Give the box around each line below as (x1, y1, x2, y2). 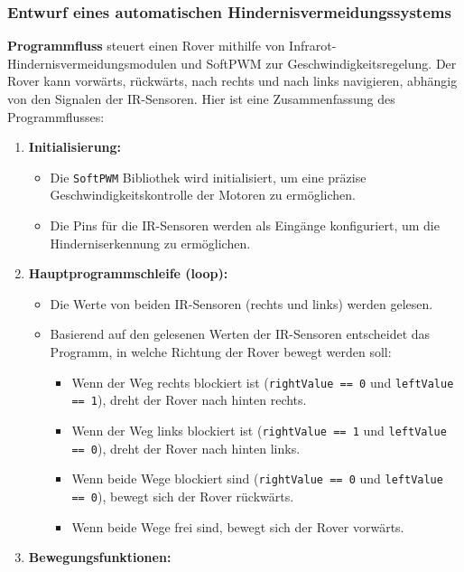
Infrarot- (289, 36, 337, 55)
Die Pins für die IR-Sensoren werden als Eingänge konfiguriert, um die (50, 216, 440, 235)
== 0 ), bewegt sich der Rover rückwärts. (71, 486, 294, 505)
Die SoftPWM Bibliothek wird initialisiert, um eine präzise (50, 167, 367, 186)
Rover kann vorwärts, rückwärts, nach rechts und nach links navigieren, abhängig (7, 71, 458, 90)
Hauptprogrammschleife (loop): (28, 264, 228, 283)
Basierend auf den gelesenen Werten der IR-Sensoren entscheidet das (50, 324, 431, 343)
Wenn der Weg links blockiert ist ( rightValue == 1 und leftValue (71, 420, 447, 439)
